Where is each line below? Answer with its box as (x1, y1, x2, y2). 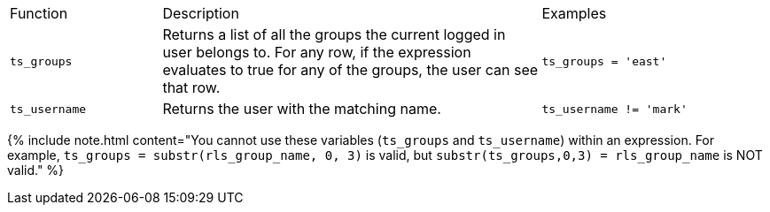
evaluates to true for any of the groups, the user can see (162, 61, 539, 79)
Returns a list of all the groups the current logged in (162, 26, 506, 43)
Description (162, 4, 239, 22)
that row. (162, 79, 221, 96)
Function (10, 4, 68, 22)
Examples (541, 4, 607, 22)
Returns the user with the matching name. (162, 100, 441, 117)
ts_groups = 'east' (541, 54, 667, 68)
